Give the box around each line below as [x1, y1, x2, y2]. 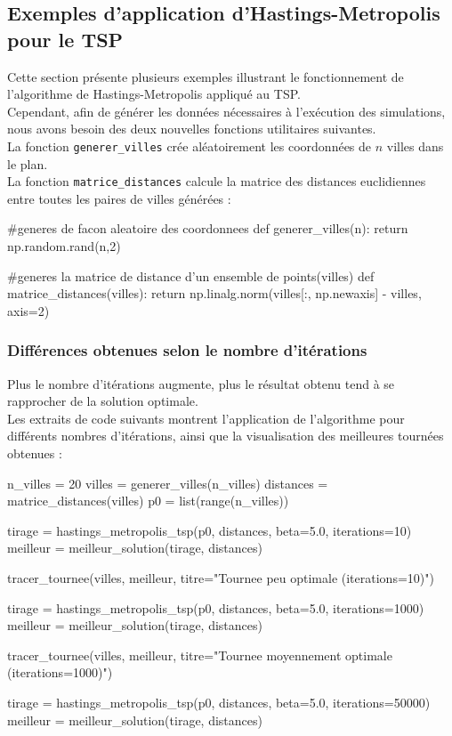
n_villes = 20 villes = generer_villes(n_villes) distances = [7, 473, 328, 492]
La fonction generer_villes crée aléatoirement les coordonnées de [7, 136, 372, 155]
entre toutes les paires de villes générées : [7, 189, 231, 207]
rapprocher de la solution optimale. [7, 392, 198, 410]
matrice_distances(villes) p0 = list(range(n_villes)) [7, 491, 289, 510]
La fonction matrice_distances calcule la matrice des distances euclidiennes [7, 172, 426, 190]
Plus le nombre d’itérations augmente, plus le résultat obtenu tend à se [7, 374, 395, 392]
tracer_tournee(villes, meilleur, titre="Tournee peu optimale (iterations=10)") [7, 569, 434, 586]
